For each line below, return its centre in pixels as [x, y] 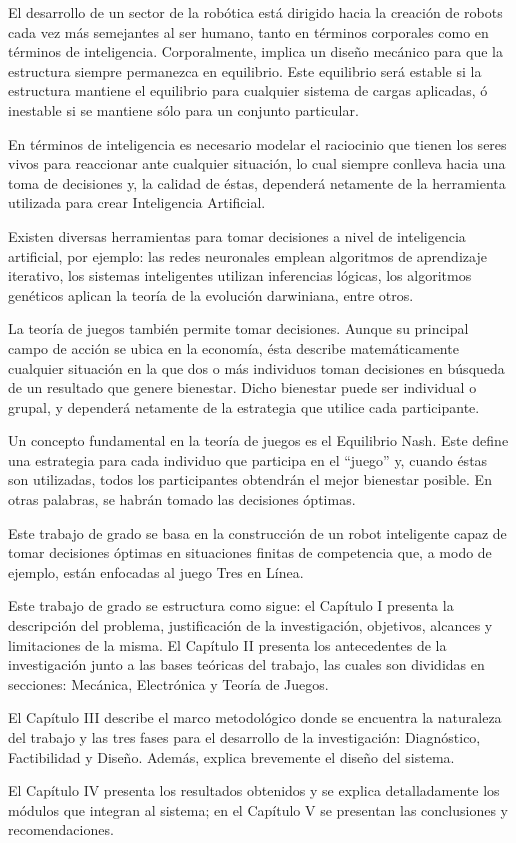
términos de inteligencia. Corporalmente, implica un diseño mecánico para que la [255, 51]
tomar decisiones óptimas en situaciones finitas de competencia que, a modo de [250, 552]
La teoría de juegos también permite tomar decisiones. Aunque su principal [238, 328]
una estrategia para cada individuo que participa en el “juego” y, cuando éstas [248, 459]
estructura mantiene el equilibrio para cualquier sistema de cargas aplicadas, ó [248, 90]
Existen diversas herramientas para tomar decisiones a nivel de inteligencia [237, 235]
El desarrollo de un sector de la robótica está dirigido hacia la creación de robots [255, 12]
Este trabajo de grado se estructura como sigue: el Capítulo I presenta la [231, 605]
